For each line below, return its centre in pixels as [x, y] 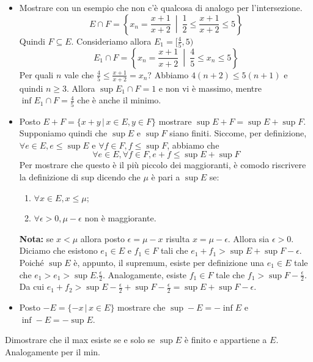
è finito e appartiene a [226, 340]
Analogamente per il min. [53, 352]
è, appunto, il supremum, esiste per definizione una [169, 262]
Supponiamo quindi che [63, 133]
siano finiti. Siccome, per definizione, [238, 133]
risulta [178, 238]
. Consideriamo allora [111, 41]
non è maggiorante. [120, 218]
